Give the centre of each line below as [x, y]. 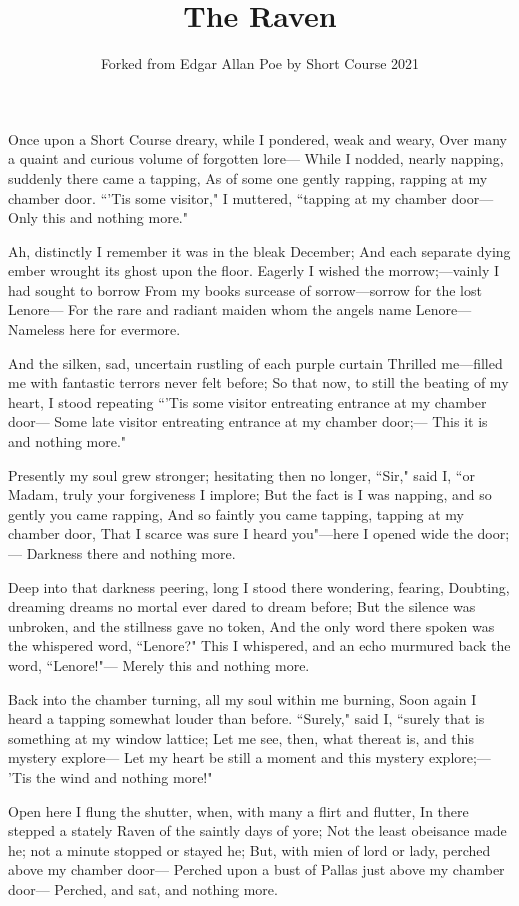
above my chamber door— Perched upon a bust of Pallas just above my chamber [256, 869]
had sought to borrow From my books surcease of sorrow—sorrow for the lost [245, 289]
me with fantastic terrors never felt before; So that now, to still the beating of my [258, 382]
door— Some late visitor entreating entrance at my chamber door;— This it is [248, 421]
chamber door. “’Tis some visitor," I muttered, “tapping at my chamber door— [251, 197]
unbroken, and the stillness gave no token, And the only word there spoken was [251, 625]
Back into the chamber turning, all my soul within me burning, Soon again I [242, 698]
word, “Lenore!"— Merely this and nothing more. [159, 664]
